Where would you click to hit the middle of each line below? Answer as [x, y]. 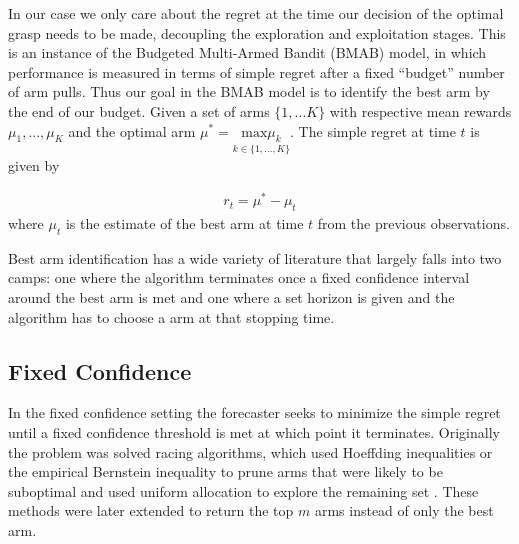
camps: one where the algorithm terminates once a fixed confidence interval [239, 277]
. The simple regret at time [373, 130]
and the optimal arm [132, 130]
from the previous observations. [413, 223]
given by [34, 164]
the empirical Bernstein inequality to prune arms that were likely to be [225, 471]
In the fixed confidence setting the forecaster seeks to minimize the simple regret [254, 412]
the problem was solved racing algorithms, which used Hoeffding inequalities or [250, 451]
